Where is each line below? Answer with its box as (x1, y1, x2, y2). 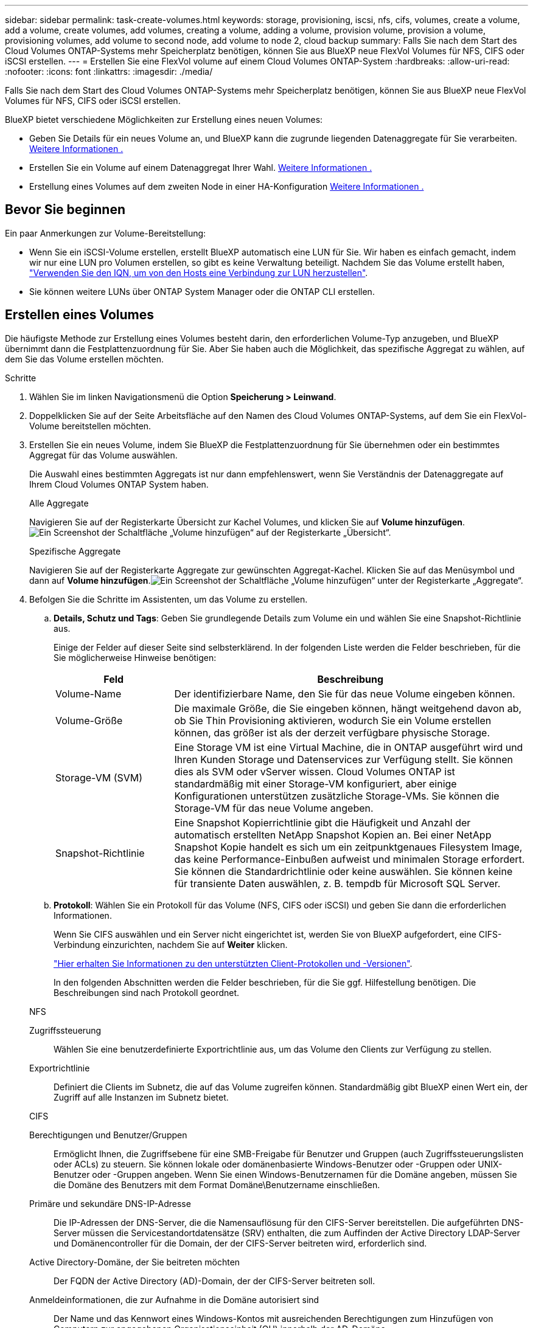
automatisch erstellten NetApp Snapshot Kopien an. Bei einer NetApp (174, 828, 492, 841)
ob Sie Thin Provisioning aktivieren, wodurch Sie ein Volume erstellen (174, 714, 492, 727)
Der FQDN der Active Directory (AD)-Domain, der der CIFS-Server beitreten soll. (54, 1275, 375, 1286)
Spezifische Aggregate (29, 545, 121, 556)
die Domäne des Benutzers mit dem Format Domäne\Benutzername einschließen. (54, 1179, 380, 1190)
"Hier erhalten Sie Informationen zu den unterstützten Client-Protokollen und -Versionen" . (54, 958, 413, 969)
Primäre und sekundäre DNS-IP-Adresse (29, 1198, 191, 1209)
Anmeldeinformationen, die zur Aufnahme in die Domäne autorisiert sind (29, 1294, 319, 1305)
